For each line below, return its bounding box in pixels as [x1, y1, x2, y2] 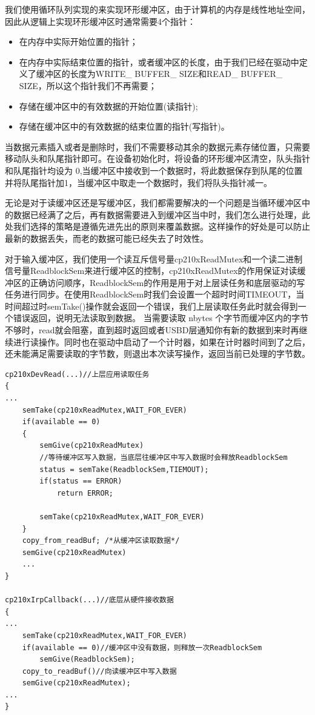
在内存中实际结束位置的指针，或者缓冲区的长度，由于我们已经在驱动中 [19, 55, 299, 68]
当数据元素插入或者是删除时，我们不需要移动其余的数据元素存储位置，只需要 [5, 140, 310, 153]
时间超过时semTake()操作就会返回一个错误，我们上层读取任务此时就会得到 [5, 299, 298, 312]
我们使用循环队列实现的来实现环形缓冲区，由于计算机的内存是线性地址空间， [5, 3, 310, 15]
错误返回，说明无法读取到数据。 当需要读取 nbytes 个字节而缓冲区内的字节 [13, 311, 309, 324]
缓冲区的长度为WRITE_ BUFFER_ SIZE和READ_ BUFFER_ [36, 67, 283, 80]
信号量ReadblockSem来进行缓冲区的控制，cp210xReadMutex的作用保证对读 [5, 264, 297, 277]
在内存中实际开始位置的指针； [19, 35, 138, 48]
